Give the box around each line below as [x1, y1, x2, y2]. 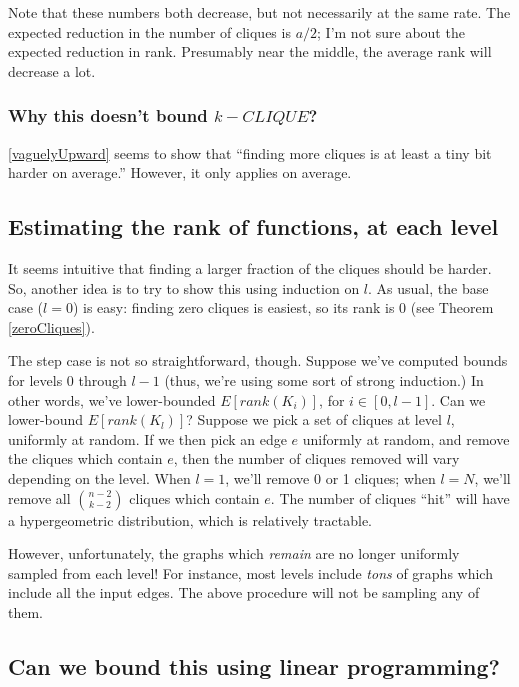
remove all [8, 487, 71, 508]
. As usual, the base [368, 277, 489, 298]
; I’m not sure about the [317, 21, 465, 42]
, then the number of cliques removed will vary [173, 448, 460, 469]
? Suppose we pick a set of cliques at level [186, 409, 442, 430]
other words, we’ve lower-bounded [8, 389, 216, 410]
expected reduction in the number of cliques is [8, 21, 291, 42]
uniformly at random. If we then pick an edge [8, 428, 287, 449]
